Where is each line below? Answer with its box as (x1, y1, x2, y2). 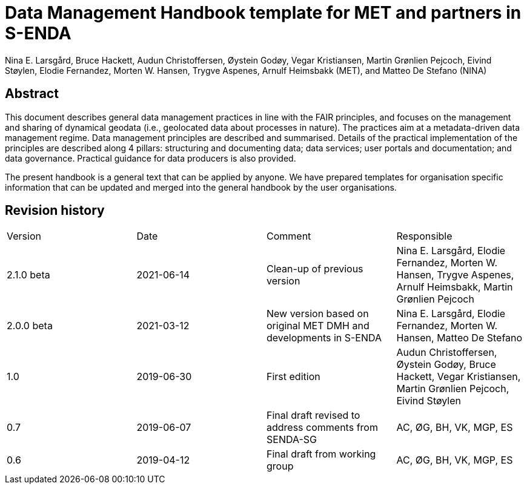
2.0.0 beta (7, 320, 53, 332)
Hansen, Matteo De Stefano (396, 332, 523, 344)
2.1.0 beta (7, 269, 50, 281)
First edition (267, 370, 320, 383)
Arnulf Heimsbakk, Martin (396, 281, 513, 294)
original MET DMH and (267, 320, 370, 332)
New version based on (267, 307, 369, 320)
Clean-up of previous (267, 263, 363, 275)
